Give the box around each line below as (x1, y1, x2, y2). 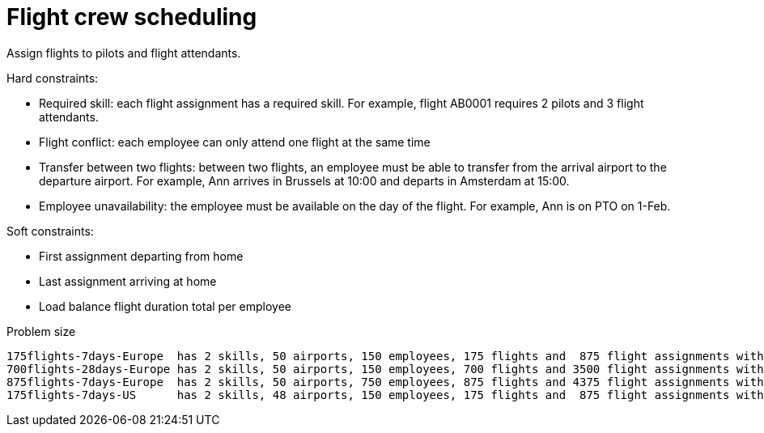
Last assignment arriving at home (39, 274, 217, 288)
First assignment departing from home (39, 248, 244, 263)
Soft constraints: (6, 223, 94, 238)
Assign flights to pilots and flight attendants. (6, 45, 241, 60)
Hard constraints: (6, 70, 99, 85)
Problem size (6, 324, 76, 338)
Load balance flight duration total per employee (39, 299, 291, 313)
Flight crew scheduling (6, 3, 257, 31)
